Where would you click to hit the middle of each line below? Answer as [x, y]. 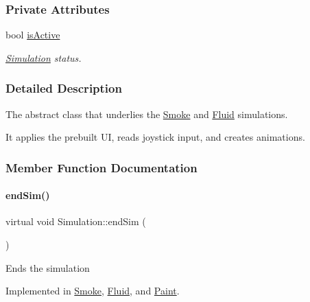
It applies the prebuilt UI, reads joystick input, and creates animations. [155, 137]
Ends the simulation [48, 267]
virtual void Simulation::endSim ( [76, 221]
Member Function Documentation [102, 167]
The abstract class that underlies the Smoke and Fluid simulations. [147, 114]
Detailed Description [64, 88]
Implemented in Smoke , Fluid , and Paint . [93, 291]
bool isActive [33, 35]
